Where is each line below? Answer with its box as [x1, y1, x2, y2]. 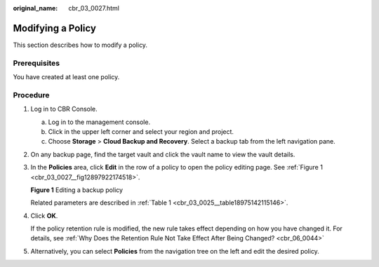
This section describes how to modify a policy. [13, 41, 147, 49]
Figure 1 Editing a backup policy [30, 186, 123, 194]
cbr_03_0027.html [68, 4, 119, 12]
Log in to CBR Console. [30, 105, 98, 114]
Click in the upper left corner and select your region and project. [48, 127, 234, 136]
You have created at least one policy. [13, 73, 120, 81]
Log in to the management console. [48, 118, 151, 126]
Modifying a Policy [13, 22, 96, 34]
